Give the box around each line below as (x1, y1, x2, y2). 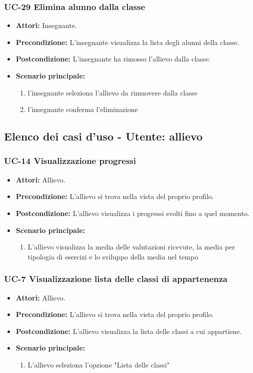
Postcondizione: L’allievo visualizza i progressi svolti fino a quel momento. (15, 207, 249, 218)
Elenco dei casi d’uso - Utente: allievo (4, 128, 203, 144)
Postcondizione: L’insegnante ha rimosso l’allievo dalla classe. (15, 53, 211, 64)
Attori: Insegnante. (15, 20, 77, 30)
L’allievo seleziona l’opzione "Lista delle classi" (27, 359, 169, 369)
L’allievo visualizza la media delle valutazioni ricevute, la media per (27, 241, 235, 252)
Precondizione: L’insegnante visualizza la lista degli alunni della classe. (15, 36, 239, 47)
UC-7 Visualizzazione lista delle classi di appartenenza (4, 272, 228, 285)
